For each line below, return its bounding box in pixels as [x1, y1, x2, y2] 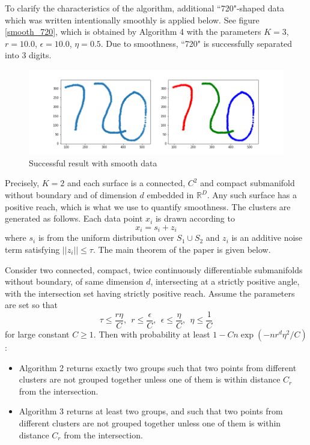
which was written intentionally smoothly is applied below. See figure [5, 13, 260, 26]
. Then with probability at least [93, 327, 210, 340]
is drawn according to [155, 212, 235, 225]
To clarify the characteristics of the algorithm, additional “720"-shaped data [5, 2, 284, 14]
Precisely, [5, 177, 40, 189]
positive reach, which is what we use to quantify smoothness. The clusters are [5, 200, 291, 213]
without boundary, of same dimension [5, 275, 144, 288]
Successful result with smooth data [29, 156, 157, 169]
